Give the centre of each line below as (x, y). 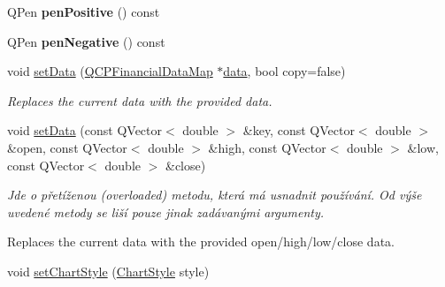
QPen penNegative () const (86, 41)
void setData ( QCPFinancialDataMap (110, 71)
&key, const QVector (299, 130)
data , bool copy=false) (284, 71)
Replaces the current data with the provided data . (140, 100)
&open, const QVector (67, 147)
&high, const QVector (267, 147)
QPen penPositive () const (84, 11)
